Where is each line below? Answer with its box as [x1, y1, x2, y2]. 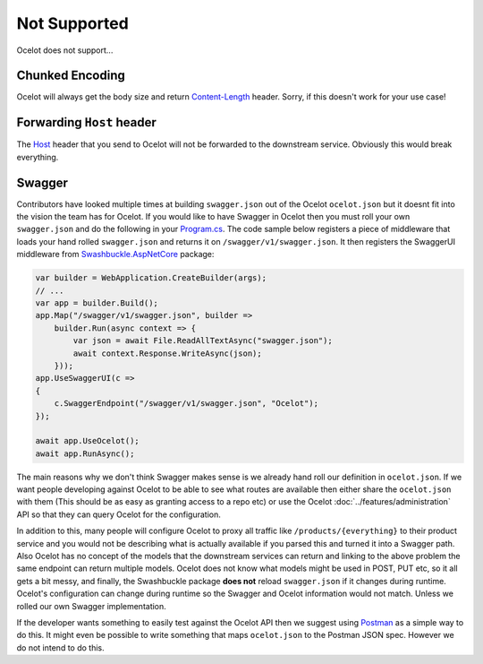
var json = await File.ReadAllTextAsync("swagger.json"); [72, 336, 333, 346]
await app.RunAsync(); [35, 448, 135, 459]
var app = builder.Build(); [35, 298, 158, 308]
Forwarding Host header [16, 115, 157, 130]
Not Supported [16, 13, 129, 33]
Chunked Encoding [16, 68, 125, 83]
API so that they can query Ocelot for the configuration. [16, 509, 221, 520]
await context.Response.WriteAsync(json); [72, 348, 263, 358]
